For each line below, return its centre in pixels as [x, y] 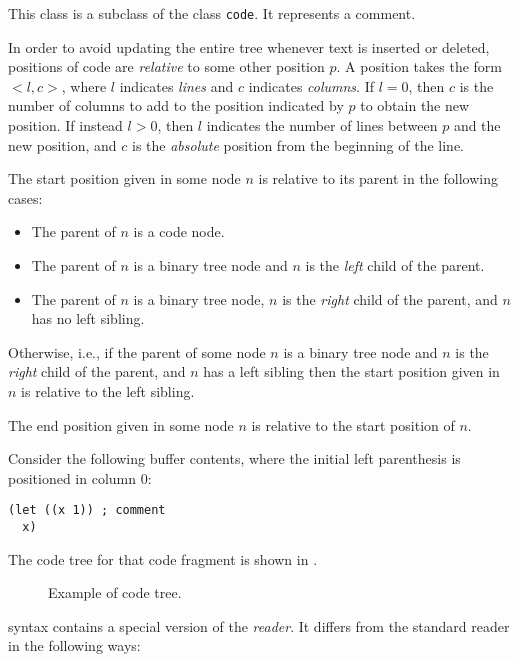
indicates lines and [176, 85]
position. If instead [65, 125]
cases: [25, 197]
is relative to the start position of [353, 424]
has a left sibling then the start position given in [351, 371]
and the [477, 125]
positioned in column [72, 477]
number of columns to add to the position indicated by [176, 105]
